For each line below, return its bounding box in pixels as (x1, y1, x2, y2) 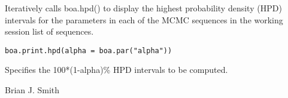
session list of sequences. (5, 25, 94, 38)
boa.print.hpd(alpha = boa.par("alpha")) (5, 46, 172, 55)
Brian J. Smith (5, 84, 60, 96)
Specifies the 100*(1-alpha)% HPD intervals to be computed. (5, 63, 228, 76)
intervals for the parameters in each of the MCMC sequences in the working (5, 13, 283, 26)
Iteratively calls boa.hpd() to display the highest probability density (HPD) (5, 2, 282, 14)
